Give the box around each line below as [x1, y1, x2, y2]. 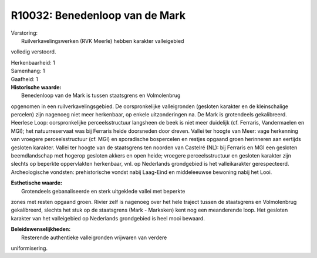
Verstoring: [11, 29, 38, 36]
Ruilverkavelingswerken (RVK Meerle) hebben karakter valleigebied [21, 37, 184, 44]
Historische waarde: [11, 83, 62, 91]
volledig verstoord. [11, 48, 56, 55]
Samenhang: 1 [11, 68, 45, 75]
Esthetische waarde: [11, 179, 63, 186]
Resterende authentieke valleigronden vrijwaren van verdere [21, 234, 167, 241]
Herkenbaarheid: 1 [11, 59, 55, 66]
